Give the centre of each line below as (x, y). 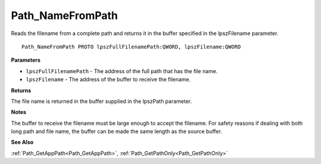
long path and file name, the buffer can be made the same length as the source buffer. (117, 131)
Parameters (26, 60)
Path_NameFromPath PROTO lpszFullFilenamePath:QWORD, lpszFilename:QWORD (131, 47)
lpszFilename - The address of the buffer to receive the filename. (108, 80)
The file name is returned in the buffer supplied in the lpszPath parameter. (102, 101)
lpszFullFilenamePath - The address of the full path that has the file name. (122, 71)
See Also (22, 142)
